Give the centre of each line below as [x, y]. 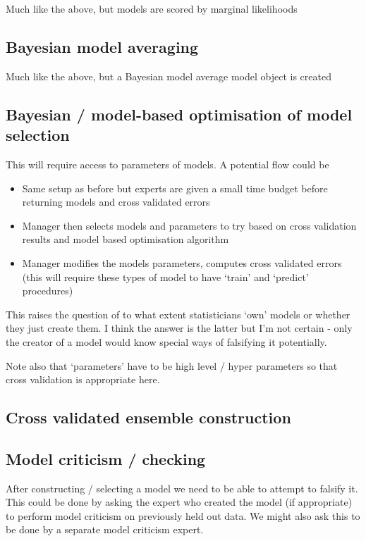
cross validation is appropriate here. [83, 379]
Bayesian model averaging [102, 46]
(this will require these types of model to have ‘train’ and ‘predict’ [165, 276]
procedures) [48, 291]
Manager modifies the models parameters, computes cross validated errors [182, 262]
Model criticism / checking [106, 458]
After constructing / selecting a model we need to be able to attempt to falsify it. [182, 488]
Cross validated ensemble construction [148, 417]
